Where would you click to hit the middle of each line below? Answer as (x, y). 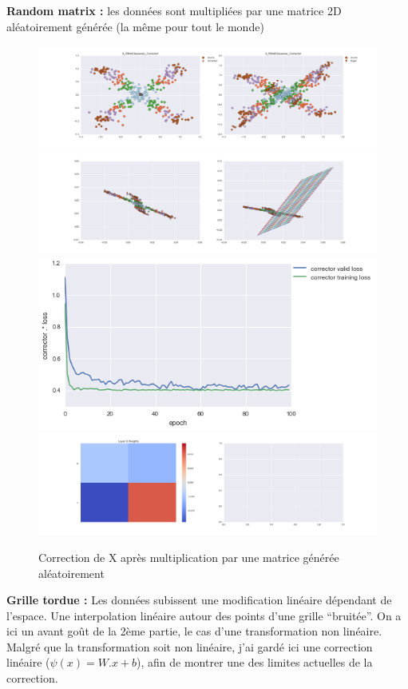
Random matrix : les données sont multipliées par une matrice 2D (174, 10)
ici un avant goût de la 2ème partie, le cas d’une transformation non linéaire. (194, 631)
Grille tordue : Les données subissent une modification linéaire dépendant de (199, 600)
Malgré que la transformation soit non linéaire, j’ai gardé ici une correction (190, 646)
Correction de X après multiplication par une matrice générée (189, 557)
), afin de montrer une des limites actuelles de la (255, 662)
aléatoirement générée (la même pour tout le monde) (135, 26)
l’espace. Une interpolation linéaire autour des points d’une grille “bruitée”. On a (204, 615)
